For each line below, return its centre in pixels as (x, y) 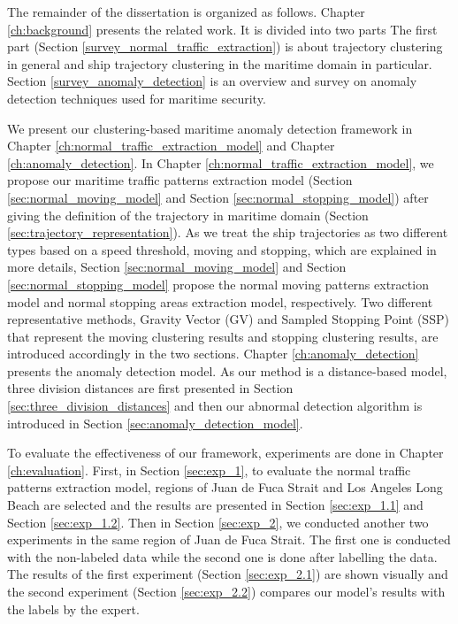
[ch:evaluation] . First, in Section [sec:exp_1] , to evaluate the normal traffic (209, 470)
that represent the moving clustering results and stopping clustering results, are (223, 336)
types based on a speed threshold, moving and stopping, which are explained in (222, 249)
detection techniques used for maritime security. (137, 98)
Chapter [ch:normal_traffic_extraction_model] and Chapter (171, 146)
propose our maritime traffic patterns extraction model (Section (180, 180)
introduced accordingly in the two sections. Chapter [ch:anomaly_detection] (213, 354)
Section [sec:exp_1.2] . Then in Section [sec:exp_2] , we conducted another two (218, 522)
